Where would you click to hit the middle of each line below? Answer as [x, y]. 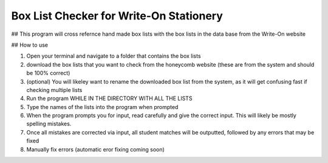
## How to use [30, 45]
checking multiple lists [54, 90]
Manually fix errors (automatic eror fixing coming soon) [96, 149]
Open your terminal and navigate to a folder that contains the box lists [114, 56]
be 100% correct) [48, 73]
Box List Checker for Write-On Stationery [117, 16]
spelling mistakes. [49, 124]
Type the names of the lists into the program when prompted [102, 107]
